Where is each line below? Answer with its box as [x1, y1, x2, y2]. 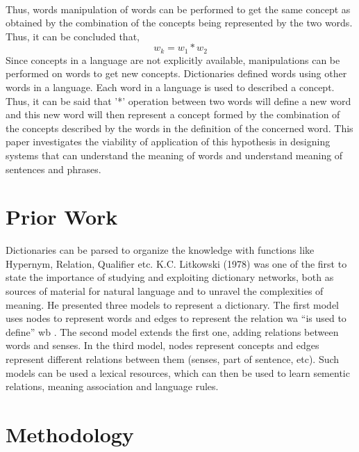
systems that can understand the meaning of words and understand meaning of [6, 147, 343, 162]
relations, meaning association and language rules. [6, 379, 219, 394]
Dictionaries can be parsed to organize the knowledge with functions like [6, 243, 315, 257]
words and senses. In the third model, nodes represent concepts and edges [6, 338, 319, 353]
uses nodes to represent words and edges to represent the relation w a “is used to [6, 311, 347, 325]
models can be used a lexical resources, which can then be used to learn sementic [6, 365, 350, 380]
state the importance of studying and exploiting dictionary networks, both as [6, 270, 334, 284]
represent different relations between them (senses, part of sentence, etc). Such [6, 352, 340, 366]
